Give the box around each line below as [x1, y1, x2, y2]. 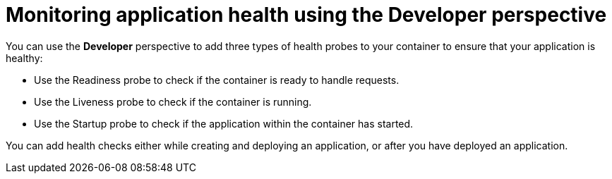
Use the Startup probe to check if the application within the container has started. [34, 117, 414, 130]
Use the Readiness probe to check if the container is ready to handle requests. [34, 73, 400, 86]
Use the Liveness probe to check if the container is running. [34, 95, 312, 108]
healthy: [6, 51, 43, 64]
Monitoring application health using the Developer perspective [6, 3, 607, 27]
